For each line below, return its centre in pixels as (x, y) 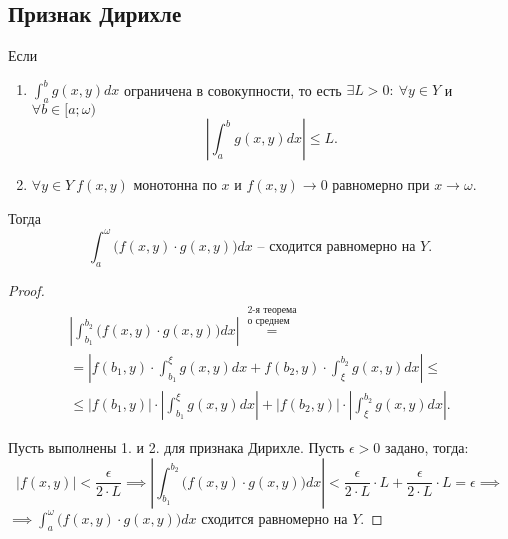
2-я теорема (272, 309)
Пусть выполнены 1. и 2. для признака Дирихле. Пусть (176, 446)
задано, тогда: (427, 446)
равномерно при (381, 184)
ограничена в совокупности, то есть (232, 89)
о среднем (268, 321)
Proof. (26, 289)
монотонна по (175, 184)
